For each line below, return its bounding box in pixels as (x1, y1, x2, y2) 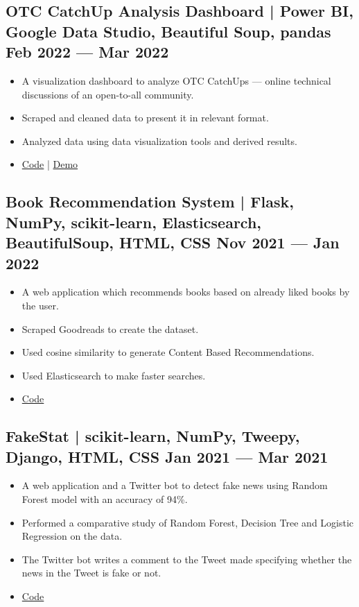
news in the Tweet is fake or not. (21, 565, 161, 580)
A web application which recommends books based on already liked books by (21, 284, 350, 299)
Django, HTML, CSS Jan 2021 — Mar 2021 (6, 445, 329, 467)
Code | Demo (21, 157, 78, 171)
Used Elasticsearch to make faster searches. (21, 368, 206, 382)
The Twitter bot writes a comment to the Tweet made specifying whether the (21, 552, 352, 566)
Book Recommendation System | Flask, (6, 191, 294, 212)
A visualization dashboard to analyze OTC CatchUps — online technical (21, 73, 331, 87)
